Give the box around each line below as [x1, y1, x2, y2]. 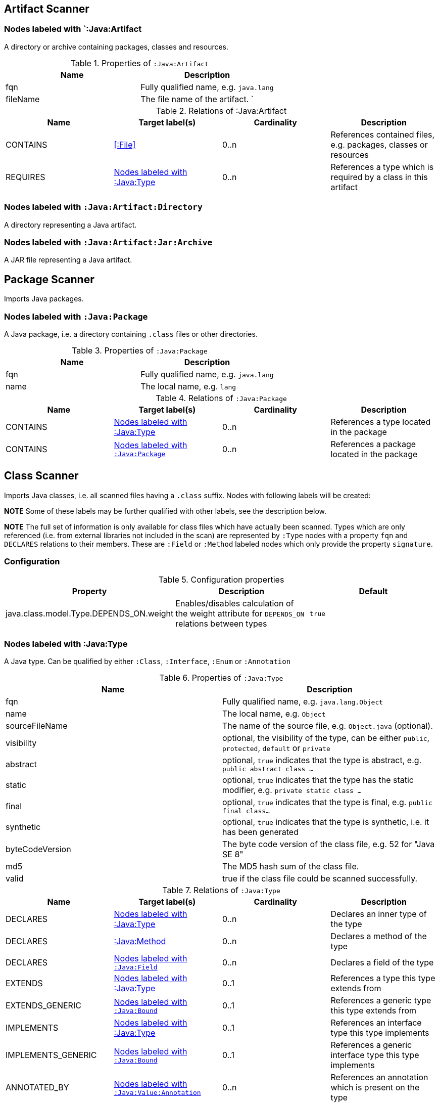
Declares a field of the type [330, 957, 434, 967]
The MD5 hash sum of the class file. [222, 861, 359, 872]
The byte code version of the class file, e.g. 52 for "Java [222, 839, 435, 850]
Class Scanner [4, 469, 79, 482]
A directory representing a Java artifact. [4, 220, 137, 229]
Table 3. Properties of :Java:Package [72, 345, 208, 356]
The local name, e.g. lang [140, 381, 236, 391]
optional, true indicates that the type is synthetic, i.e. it [222, 817, 429, 827]
